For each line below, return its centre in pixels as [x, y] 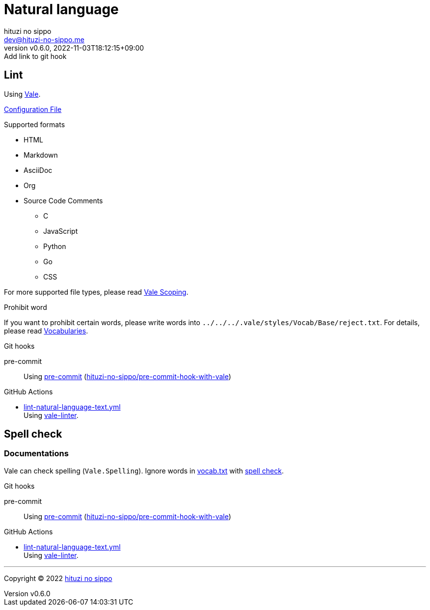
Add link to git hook [35, 56]
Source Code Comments [63, 200]
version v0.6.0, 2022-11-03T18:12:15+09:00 [74, 48]
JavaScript [61, 231]
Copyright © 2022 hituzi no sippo [58, 578]
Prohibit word [26, 307]
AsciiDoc [38, 170]
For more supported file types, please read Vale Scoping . [96, 292]
